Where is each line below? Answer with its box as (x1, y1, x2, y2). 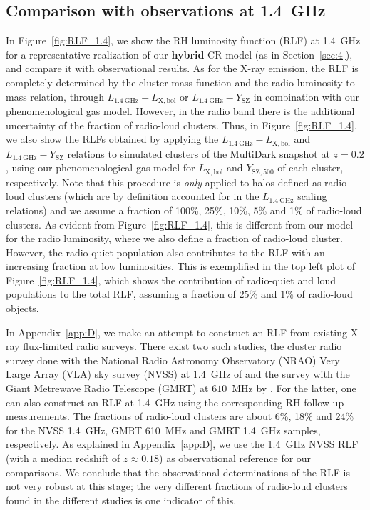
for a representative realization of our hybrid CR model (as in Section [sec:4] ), (6, 46, 353, 61)
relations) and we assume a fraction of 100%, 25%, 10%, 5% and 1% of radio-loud (6, 202, 362, 217)
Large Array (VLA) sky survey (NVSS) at (6, 366, 190, 381)
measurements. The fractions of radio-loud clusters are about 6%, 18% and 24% (6, 409, 354, 424)
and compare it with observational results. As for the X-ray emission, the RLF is (6, 61, 359, 76)
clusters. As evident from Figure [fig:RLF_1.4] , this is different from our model (6, 216, 354, 231)
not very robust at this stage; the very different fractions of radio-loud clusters (6, 479, 348, 494)
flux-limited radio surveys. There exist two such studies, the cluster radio (23, 339, 342, 354)
